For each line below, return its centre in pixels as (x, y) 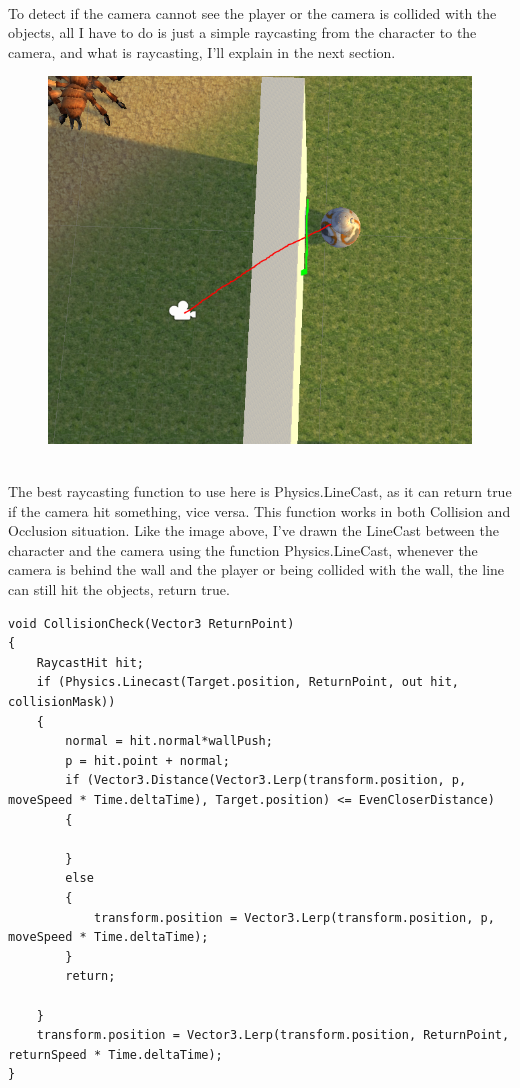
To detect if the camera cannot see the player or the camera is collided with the (252, 12)
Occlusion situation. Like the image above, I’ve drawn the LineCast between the (254, 530)
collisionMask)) (62, 702)
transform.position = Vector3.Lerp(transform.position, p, (294, 917)
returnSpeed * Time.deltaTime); (115, 1054)
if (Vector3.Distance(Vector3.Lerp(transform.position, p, (266, 780)
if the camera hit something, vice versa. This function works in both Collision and (259, 510)
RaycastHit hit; (90, 662)
